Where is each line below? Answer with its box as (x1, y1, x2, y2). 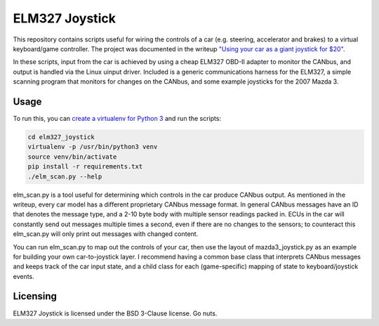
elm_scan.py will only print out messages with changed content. (13, 230, 199, 238)
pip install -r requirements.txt (27, 162, 143, 171)
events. (13, 272, 34, 280)
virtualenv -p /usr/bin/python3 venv (27, 143, 158, 151)
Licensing (13, 290, 58, 302)
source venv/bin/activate (27, 152, 117, 161)
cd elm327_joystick (27, 133, 95, 141)
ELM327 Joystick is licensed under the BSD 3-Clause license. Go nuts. (13, 309, 218, 318)
